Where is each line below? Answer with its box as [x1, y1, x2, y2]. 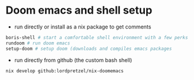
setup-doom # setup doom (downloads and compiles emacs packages [5, 46, 172, 52]
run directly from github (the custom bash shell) [14, 56, 132, 63]
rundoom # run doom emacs [5, 40, 70, 46]
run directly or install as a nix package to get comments [14, 23, 151, 30]
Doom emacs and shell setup [5, 4, 153, 17]
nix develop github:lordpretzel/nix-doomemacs [5, 68, 124, 74]
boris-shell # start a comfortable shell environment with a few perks [5, 34, 188, 40]
